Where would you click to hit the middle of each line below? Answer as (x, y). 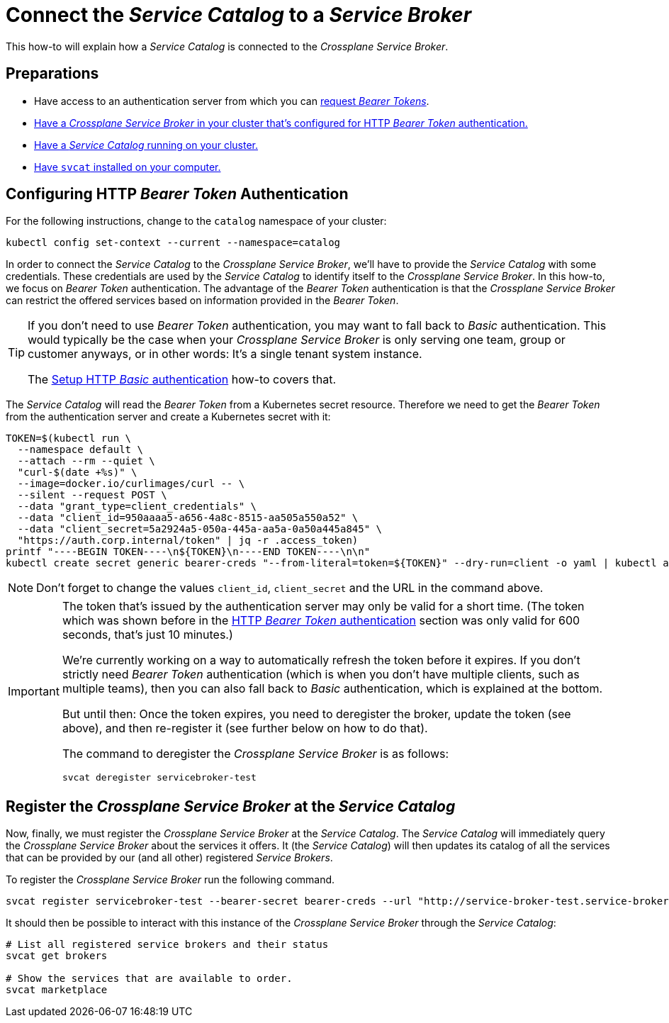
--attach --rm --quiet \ (86, 461)
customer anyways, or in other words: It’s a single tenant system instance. (225, 354)
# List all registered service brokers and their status (167, 945)
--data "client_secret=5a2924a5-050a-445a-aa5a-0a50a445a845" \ (200, 529)
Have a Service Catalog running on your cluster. (146, 145)
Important (34, 691)
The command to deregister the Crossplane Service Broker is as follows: (255, 754)
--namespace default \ (80, 450)
